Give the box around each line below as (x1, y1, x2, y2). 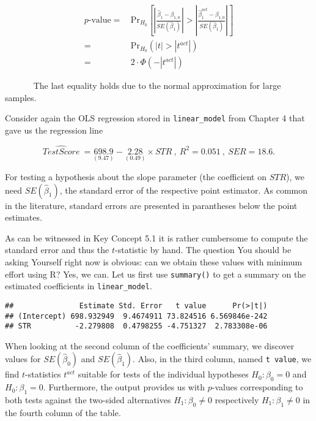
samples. (5, 91, 37, 104)
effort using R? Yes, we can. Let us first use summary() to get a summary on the (5, 267, 306, 280)
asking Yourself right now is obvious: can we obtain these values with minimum (5, 255, 303, 268)
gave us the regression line (5, 123, 103, 136)
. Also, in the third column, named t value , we (133, 352, 312, 365)
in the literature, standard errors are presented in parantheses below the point (5, 199, 298, 211)
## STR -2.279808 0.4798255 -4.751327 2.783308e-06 (5, 322, 268, 331)
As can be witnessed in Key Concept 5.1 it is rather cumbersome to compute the (5, 231, 308, 244)
